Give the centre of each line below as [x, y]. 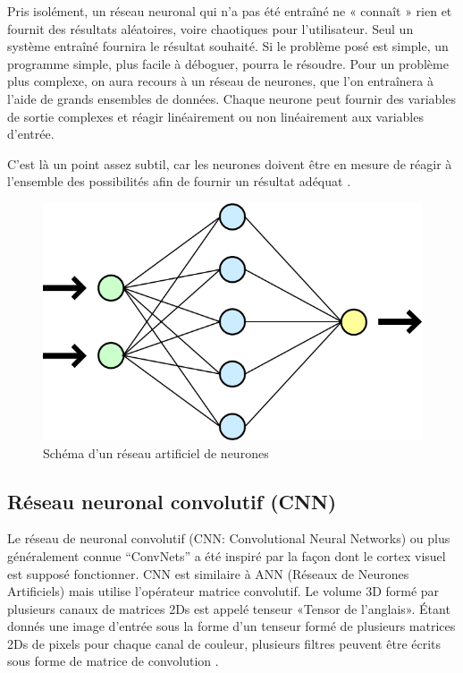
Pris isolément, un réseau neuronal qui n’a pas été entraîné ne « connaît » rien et [230, 11]
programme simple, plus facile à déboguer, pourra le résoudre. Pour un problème [228, 63]
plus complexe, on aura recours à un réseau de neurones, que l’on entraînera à [220, 81]
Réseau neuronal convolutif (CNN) [172, 501]
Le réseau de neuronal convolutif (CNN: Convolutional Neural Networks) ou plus [229, 538]
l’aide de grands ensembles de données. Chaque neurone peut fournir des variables [231, 98]
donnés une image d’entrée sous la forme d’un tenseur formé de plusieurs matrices [231, 626]
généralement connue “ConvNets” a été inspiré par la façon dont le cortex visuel [227, 555]
